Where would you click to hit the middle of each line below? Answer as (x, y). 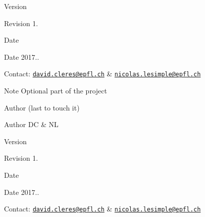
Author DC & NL (31, 124)
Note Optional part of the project (56, 91)
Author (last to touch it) (42, 107)
